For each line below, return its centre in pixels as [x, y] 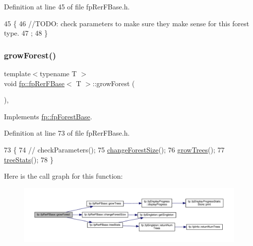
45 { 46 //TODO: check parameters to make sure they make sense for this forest [127, 23]
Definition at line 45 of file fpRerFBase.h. [67, 6]
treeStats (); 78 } [29, 159]
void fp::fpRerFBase [34, 83]
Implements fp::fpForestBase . [48, 116]
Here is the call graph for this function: [63, 176]
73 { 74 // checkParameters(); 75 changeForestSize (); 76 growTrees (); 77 [114, 149]
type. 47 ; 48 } [26, 33]
